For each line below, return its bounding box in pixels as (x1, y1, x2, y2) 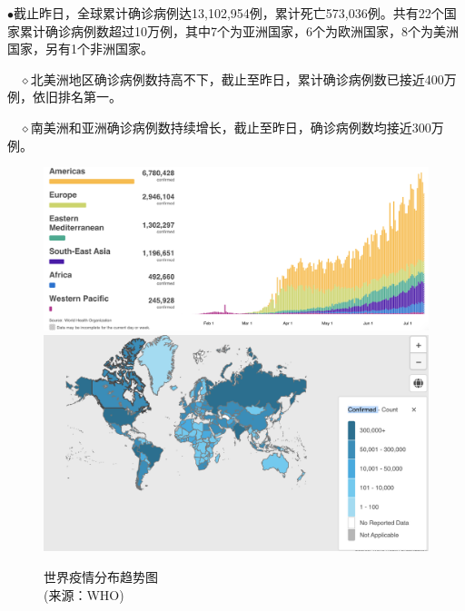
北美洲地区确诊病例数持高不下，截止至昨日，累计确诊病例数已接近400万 (30, 69, 457, 88)
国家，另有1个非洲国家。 (7, 39, 153, 58)
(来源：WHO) (44, 585, 124, 604)
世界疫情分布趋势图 (44, 567, 158, 586)
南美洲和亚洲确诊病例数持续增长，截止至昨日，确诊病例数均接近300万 (30, 117, 444, 136)
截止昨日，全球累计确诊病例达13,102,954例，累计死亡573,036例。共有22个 (14, 4, 444, 22)
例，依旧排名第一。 (7, 87, 122, 106)
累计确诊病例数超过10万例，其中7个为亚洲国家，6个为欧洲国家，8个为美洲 (19, 21, 459, 40)
